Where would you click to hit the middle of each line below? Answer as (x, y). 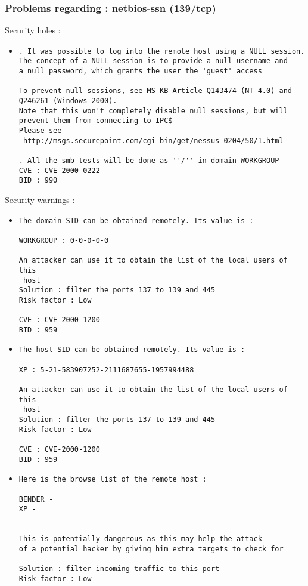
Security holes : (33, 30)
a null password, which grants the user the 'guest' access (140, 71)
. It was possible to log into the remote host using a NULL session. (162, 51)
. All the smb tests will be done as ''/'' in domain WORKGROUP (149, 161)
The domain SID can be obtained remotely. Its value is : (136, 220)
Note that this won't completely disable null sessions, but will (153, 111)
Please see (40, 131)
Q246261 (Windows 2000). (68, 101)
